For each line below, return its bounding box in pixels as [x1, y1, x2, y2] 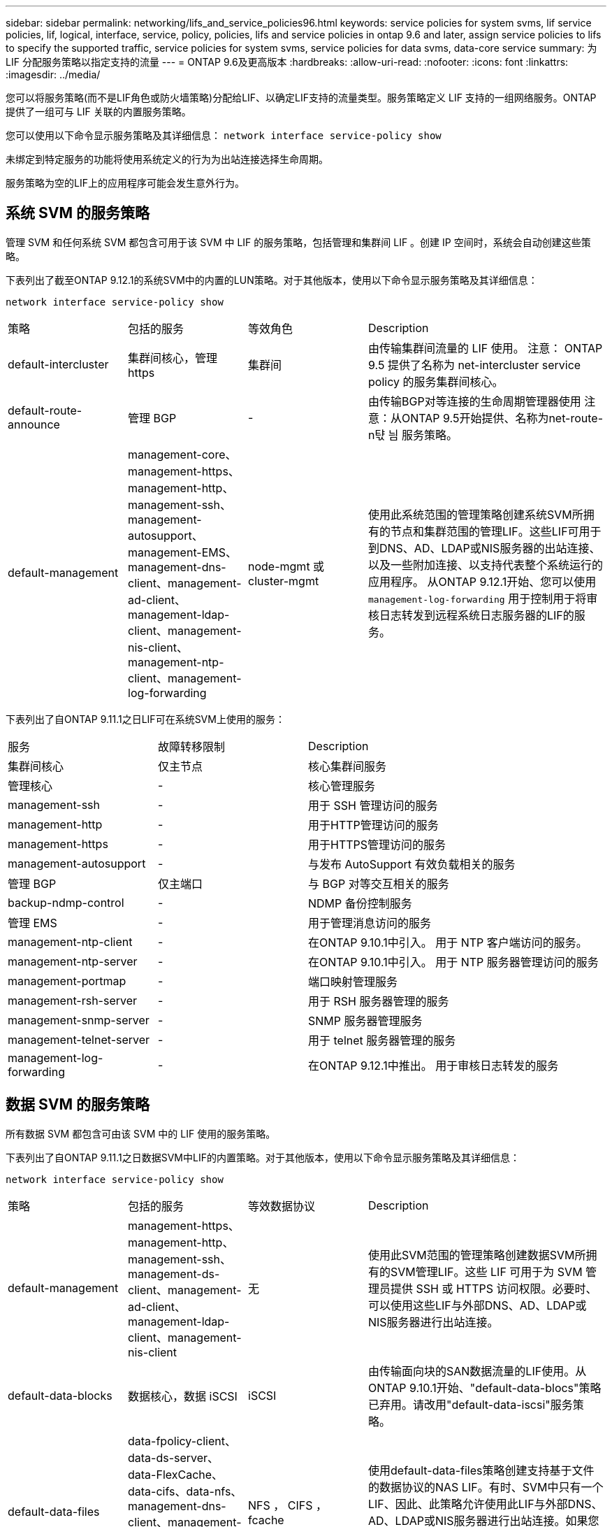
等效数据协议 [248, 1198, 316, 1213]
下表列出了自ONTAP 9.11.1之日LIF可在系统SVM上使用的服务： [6, 712, 285, 725]
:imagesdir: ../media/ [6, 69, 101, 80]
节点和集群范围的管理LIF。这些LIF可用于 [391, 524, 602, 538]
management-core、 [128, 447, 237, 461]
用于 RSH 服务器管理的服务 [308, 994, 449, 1008]
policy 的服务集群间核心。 [368, 374, 504, 389]
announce [8, 417, 60, 431]
